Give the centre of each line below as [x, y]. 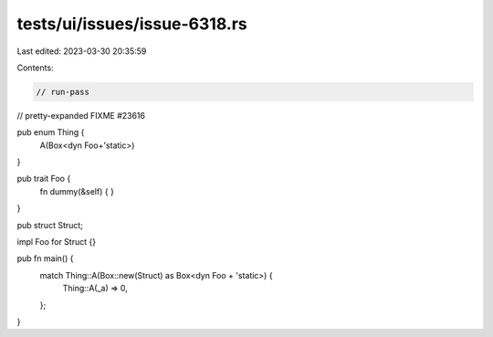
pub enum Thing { [51, 132]
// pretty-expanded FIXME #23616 [81, 115]
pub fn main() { [45, 258]
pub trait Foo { [44, 179]
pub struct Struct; [50, 225]
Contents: [35, 68]
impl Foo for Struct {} [56, 242]
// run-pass [63, 92]
